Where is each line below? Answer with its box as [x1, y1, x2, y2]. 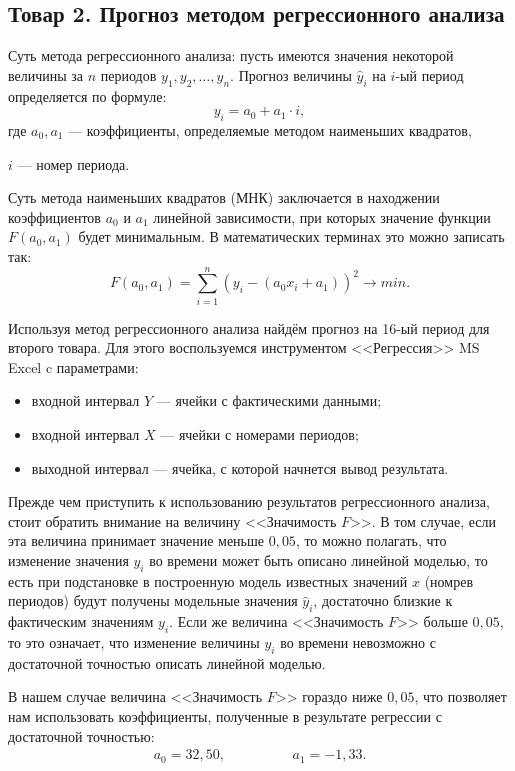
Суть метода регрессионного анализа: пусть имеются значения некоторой [8, 45, 454, 66]
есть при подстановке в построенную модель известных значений [8, 570, 408, 591]
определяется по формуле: [8, 85, 167, 106]
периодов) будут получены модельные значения [8, 590, 298, 611]
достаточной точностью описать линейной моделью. [8, 652, 326, 673]
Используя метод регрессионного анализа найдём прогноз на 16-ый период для [8, 317, 490, 338]
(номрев [424, 570, 474, 591]
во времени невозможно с [280, 632, 436, 652]
